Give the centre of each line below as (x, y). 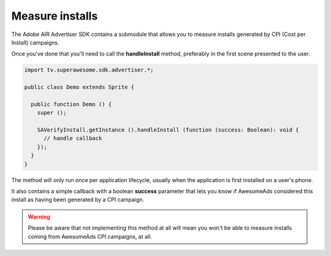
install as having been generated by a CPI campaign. (78, 200)
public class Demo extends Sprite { (79, 87)
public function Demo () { (71, 104)
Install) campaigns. (35, 42)
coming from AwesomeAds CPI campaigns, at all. (90, 236)
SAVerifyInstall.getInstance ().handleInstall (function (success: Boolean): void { (168, 130)
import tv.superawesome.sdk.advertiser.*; (89, 70)
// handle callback (73, 138)
